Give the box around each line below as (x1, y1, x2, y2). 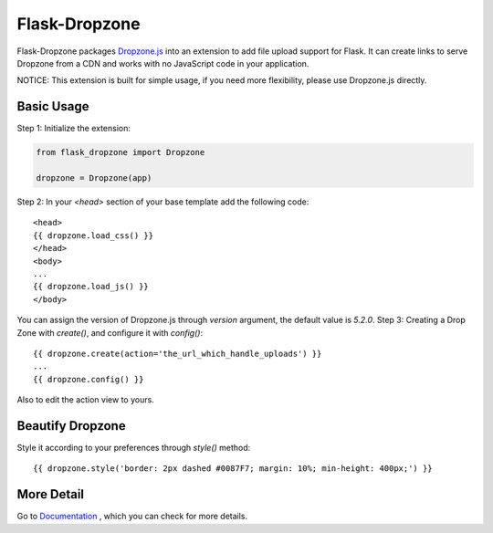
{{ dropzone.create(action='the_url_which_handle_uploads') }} (33, 348, 322, 359)
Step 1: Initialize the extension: (16, 123, 131, 134)
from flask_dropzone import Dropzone (36, 147, 205, 158)
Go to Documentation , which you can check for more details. (16, 511, 248, 522)
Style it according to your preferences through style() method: (16, 442, 251, 453)
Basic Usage (16, 99, 89, 114)
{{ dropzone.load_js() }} (33, 281, 150, 292)
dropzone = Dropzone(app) (36, 173, 152, 183)
